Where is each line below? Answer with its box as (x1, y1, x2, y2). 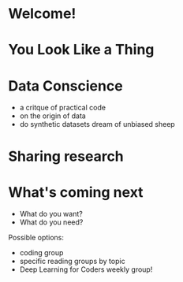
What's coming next (8, 183, 144, 201)
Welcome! (8, 5, 77, 23)
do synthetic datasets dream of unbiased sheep (19, 120, 175, 129)
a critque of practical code (19, 103, 106, 113)
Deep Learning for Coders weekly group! (19, 265, 153, 274)
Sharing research (8, 147, 124, 165)
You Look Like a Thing (8, 41, 155, 59)
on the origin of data (19, 111, 87, 121)
